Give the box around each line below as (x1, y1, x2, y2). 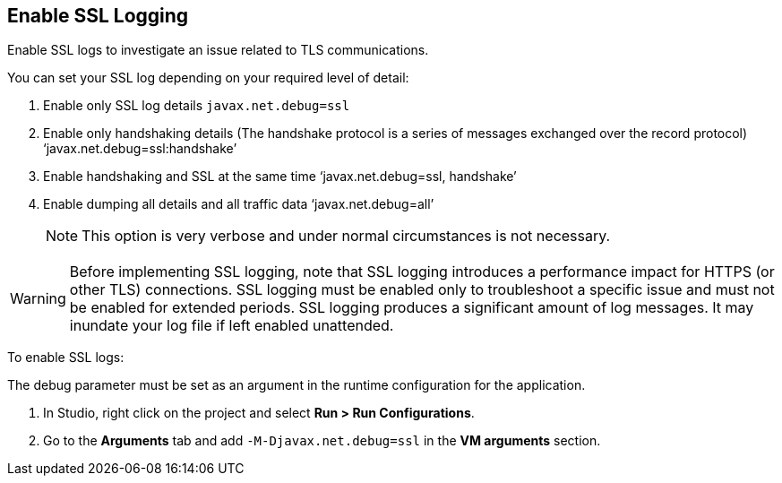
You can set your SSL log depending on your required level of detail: (7, 70, 409, 86)
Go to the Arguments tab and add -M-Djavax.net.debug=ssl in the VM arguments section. (43, 433, 601, 449)
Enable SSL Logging (7, 4, 189, 27)
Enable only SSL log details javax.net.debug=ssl (43, 98, 350, 114)
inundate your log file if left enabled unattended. (69, 316, 394, 335)
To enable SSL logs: (7, 349, 125, 366)
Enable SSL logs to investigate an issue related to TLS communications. (7, 42, 429, 58)
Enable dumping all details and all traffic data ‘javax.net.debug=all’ (43, 196, 434, 212)
